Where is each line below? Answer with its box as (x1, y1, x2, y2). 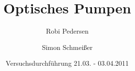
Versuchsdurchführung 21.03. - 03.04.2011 (5, 58, 129, 68)
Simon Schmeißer (42, 42, 93, 52)
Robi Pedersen (45, 26, 89, 36)
